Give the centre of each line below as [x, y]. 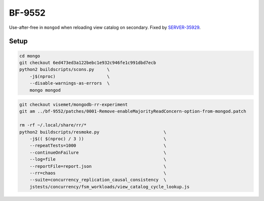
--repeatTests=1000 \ [98, 146]
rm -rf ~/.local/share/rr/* [53, 125]
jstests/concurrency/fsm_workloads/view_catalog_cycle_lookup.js [110, 187]
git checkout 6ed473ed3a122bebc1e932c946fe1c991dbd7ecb [88, 63]
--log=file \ [98, 159]
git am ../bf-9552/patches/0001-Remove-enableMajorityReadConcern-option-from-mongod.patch [133, 112]
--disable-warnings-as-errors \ [70, 83]
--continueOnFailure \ [98, 152]
